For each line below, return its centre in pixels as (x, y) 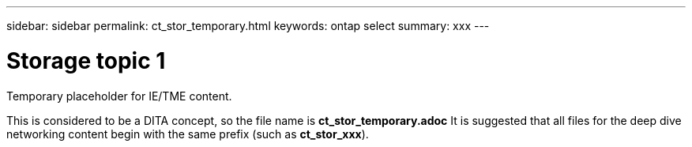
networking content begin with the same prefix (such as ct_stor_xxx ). (188, 134)
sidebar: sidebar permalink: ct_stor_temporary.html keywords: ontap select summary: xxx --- (248, 26)
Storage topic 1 (86, 60)
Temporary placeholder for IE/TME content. (119, 96)
